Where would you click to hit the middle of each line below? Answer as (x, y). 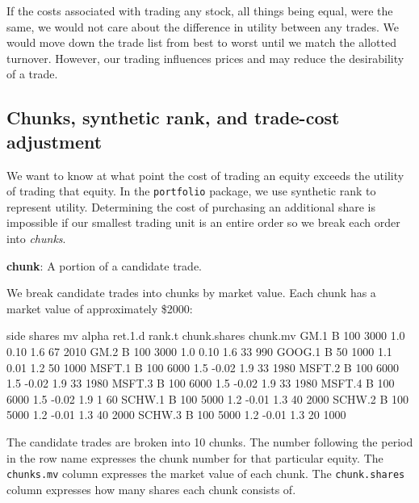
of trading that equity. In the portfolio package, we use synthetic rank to (191, 191)
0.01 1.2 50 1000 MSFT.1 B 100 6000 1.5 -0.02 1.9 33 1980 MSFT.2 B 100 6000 (203, 367)
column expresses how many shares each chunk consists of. (151, 489)
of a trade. (32, 74)
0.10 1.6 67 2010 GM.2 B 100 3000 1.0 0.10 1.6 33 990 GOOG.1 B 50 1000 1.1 (199, 351)
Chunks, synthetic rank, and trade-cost (173, 117)
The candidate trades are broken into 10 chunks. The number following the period (210, 441)
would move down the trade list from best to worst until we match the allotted (201, 42)
